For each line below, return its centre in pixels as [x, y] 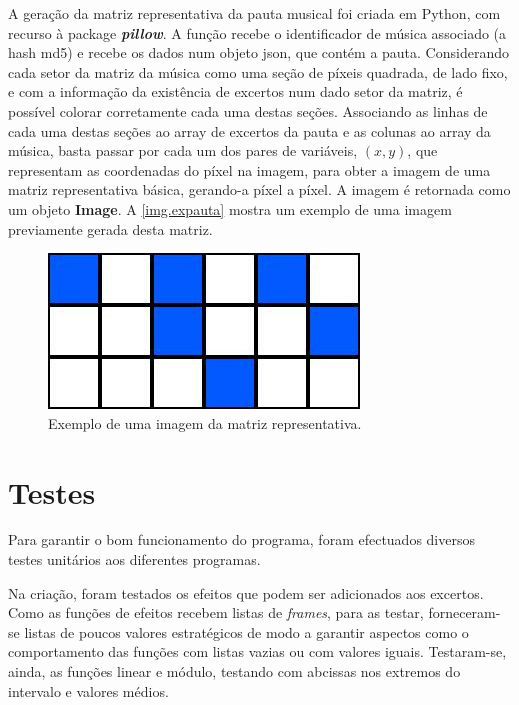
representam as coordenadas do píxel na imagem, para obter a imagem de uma [249, 169]
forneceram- [464, 612]
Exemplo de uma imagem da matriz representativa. [205, 422]
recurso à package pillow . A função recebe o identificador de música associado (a [257, 32]
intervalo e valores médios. [88, 690]
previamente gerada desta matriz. [110, 228]
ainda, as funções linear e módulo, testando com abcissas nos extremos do [234, 671]
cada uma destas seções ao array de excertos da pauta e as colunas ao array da [249, 130]
